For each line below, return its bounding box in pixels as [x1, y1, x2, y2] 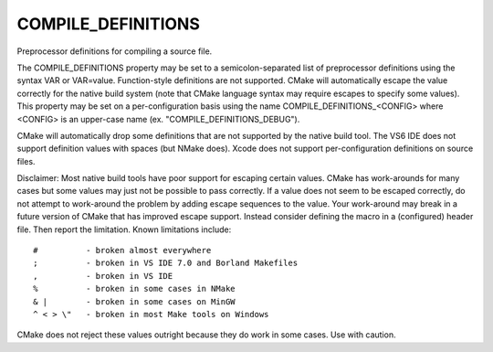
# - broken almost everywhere [33, 245, 212, 256]
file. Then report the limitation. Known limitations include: [16, 224, 232, 235]
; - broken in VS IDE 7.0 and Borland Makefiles [33, 258, 299, 269]
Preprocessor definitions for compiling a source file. [16, 46, 213, 57]
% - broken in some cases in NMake [33, 283, 236, 294]
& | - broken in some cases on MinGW [33, 296, 236, 306]
